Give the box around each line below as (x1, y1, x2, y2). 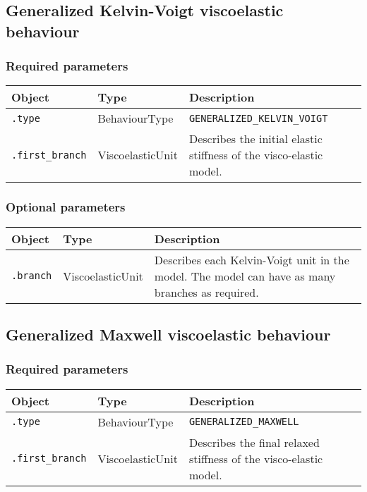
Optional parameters (6, 198, 126, 216)
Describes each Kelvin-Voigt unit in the (154, 251, 349, 268)
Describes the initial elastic (188, 130, 323, 147)
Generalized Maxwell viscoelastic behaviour (6, 324, 331, 345)
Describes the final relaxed (188, 433, 320, 450)
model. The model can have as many (154, 267, 336, 284)
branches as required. (154, 283, 259, 300)
